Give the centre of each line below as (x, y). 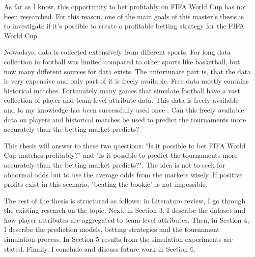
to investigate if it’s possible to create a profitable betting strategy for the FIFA (124, 26)
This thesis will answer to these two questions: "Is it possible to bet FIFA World (125, 145)
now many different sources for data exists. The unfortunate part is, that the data (127, 71)
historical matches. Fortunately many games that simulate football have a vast (122, 90)
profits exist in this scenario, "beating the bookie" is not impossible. (106, 184)
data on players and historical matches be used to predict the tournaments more (125, 119)
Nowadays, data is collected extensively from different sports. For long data (117, 52)
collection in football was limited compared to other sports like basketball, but (122, 61)
